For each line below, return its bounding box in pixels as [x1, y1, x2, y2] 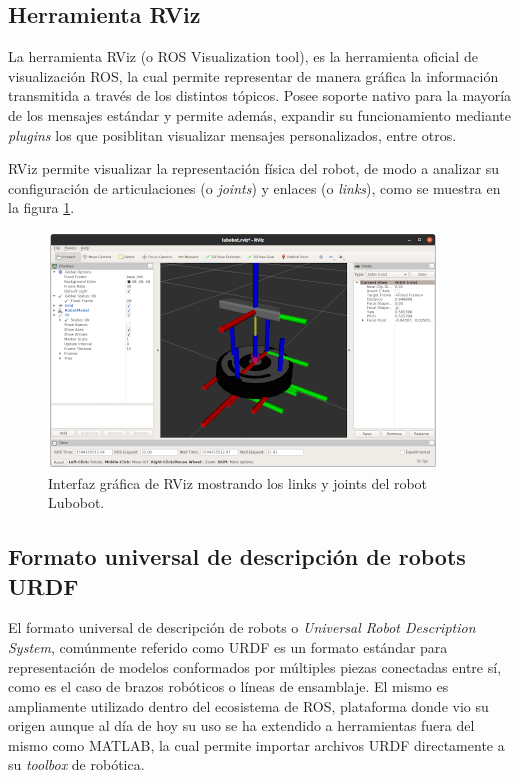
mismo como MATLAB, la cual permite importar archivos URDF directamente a [8, 734, 505, 755]
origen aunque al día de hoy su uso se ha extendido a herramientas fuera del [8, 715, 475, 736]
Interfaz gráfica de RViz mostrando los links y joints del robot [48, 472, 428, 493]
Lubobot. [48, 492, 105, 513]
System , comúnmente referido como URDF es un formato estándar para [8, 636, 448, 657]
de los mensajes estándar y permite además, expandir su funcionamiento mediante [8, 104, 512, 125]
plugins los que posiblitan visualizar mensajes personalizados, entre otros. [8, 124, 457, 145]
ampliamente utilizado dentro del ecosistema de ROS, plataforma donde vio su [8, 695, 489, 716]
